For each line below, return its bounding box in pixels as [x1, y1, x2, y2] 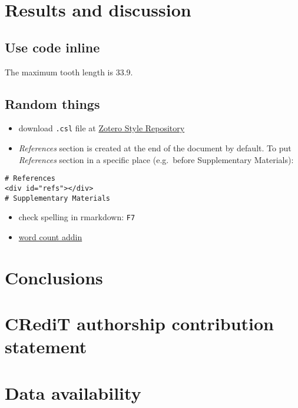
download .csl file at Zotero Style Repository [18, 122, 185, 134]
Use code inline [5, 38, 100, 56]
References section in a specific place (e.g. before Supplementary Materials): [18, 153, 294, 165]
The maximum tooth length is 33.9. [5, 65, 133, 78]
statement [5, 334, 87, 359]
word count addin [18, 230, 82, 243]
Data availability [5, 380, 141, 404]
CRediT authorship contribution [5, 311, 274, 335]
